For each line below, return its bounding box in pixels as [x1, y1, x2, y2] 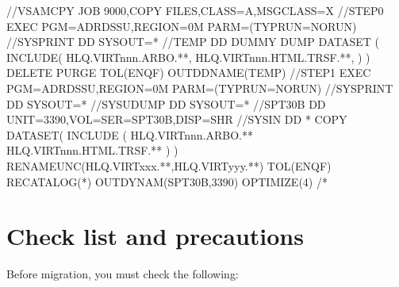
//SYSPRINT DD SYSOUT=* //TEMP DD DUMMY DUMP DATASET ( [6, 33, 380, 50]
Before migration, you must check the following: [6, 266, 239, 282]
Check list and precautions [6, 220, 304, 252]
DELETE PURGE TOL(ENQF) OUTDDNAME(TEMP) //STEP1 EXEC [6, 64, 371, 81]
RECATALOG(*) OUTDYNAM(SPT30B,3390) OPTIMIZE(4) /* [6, 173, 328, 189]
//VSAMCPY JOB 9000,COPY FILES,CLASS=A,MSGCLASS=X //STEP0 [6, 2, 384, 18]
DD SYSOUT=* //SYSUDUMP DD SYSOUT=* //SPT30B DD [6, 95, 326, 112]
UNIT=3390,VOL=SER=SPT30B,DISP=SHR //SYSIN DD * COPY [6, 111, 347, 128]
